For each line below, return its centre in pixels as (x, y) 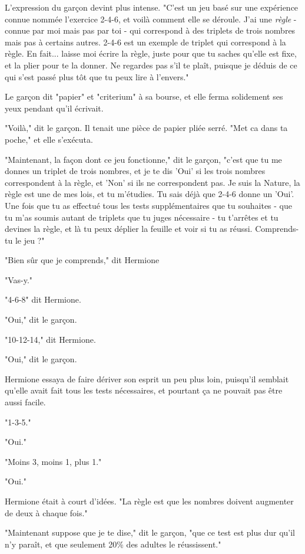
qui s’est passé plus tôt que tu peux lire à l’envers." (97, 76)
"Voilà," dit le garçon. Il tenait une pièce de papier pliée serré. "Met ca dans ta (146, 128)
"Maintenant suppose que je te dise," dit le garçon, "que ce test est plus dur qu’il (150, 532)
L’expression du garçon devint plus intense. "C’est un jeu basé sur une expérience (152, 7)
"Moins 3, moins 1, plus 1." (53, 461)
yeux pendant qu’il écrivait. (54, 108)
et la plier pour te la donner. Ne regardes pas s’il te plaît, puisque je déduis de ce (151, 65)
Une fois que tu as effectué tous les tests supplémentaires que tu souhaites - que (148, 205)
